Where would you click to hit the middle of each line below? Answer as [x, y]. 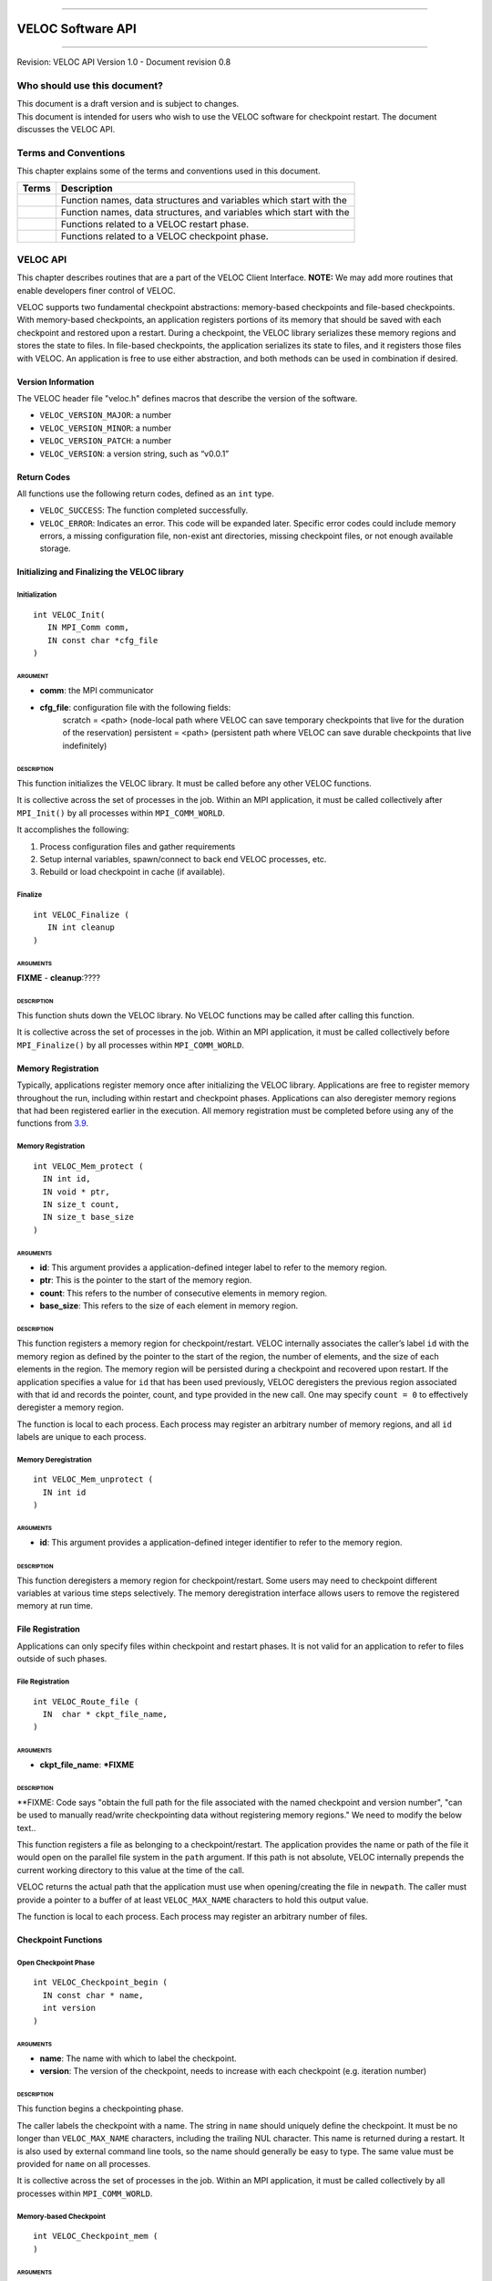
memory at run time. [55, 1606]
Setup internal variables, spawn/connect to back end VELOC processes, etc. [183, 859]
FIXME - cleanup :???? [58, 977]
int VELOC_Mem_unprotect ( [93, 1479]
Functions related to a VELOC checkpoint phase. [164, 236]
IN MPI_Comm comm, [88, 628]
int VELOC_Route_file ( [86, 1701]
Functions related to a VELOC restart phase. [155, 224]
